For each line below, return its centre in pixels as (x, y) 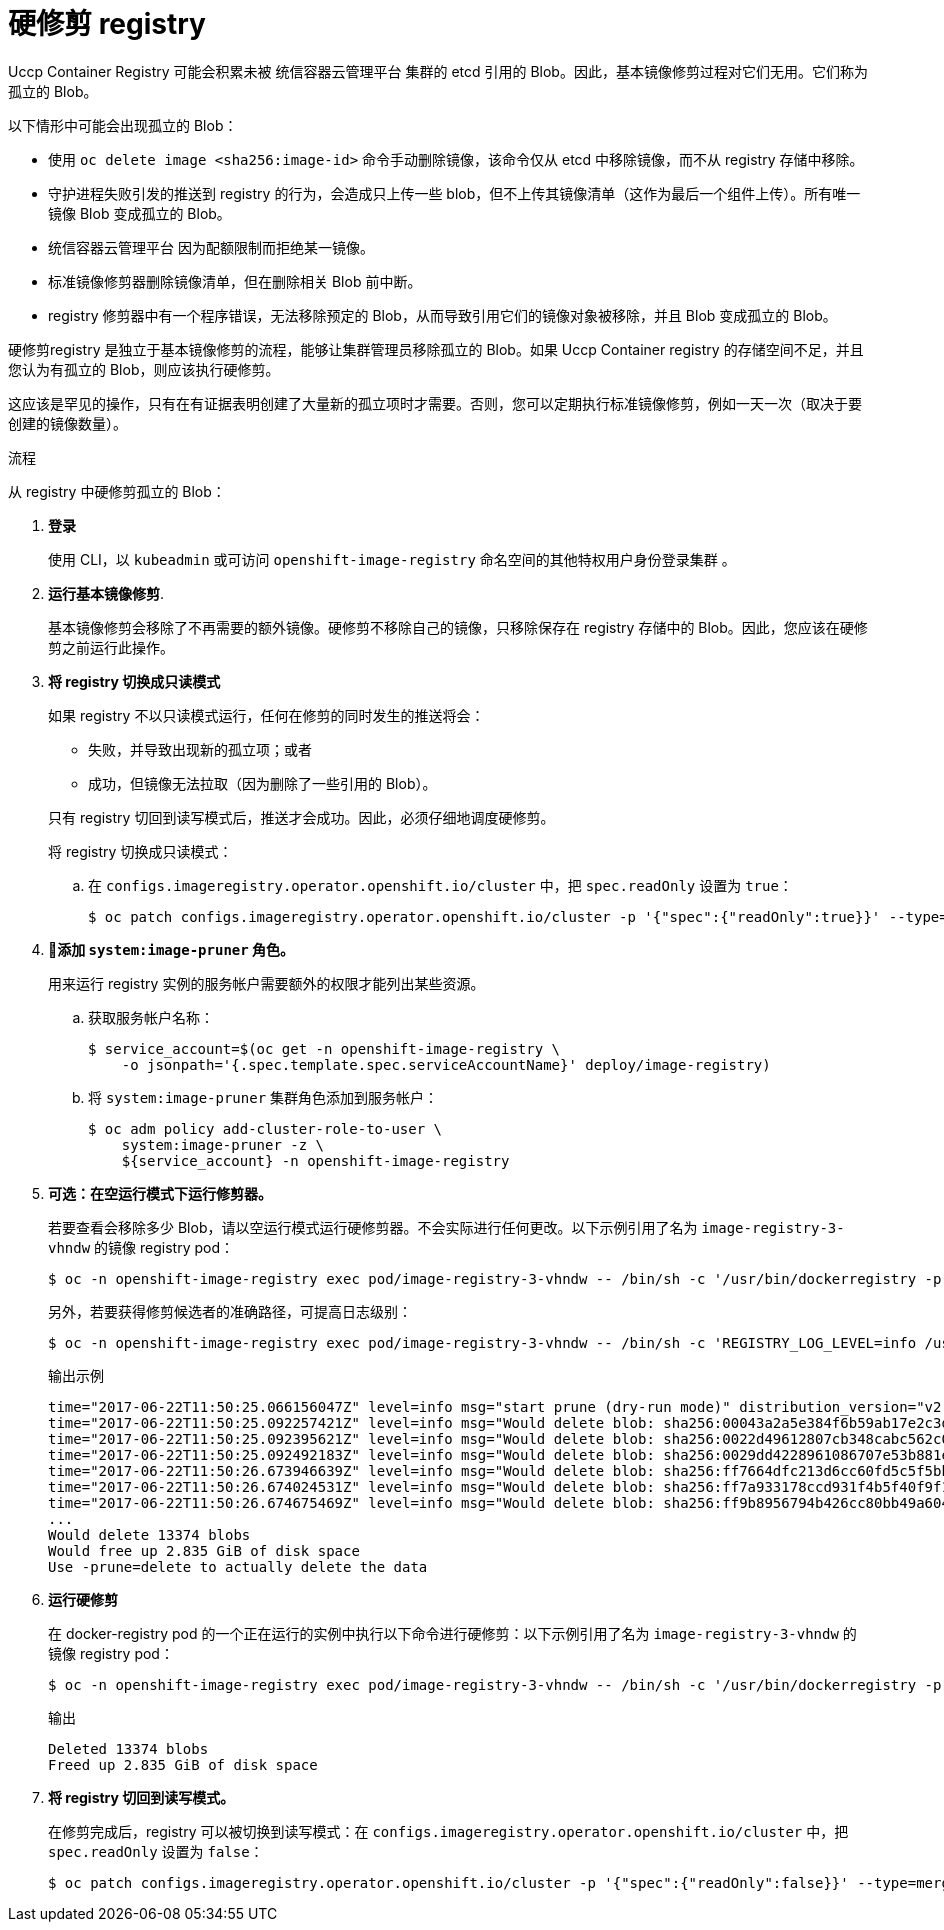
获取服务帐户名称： (151, 1017)
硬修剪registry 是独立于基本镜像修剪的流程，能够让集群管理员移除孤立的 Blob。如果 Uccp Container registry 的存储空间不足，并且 (436, 349)
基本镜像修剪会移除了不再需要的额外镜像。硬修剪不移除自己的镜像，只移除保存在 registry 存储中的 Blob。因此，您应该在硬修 (458, 627)
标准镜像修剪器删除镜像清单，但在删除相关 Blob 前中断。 (235, 281)
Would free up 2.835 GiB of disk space (204, 1550)
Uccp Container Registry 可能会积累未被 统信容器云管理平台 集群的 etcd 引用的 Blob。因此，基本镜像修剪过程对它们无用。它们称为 (438, 71)
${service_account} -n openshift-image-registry (315, 1160)
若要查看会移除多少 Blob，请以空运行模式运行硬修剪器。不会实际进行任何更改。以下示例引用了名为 (373, 1227)
